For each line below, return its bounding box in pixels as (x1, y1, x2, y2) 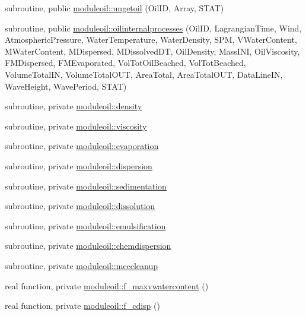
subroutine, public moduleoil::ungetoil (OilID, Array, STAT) (5, 2, 224, 14)
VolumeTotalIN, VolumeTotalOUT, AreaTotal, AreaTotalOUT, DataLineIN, (5, 68, 283, 80)
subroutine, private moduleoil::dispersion (5, 159, 152, 172)
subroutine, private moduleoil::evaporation (5, 140, 159, 152)
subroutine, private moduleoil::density (5, 100, 142, 112)
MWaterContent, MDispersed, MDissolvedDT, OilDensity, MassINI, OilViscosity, (5, 45, 300, 57)
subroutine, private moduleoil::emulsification (5, 219, 166, 232)
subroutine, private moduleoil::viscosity (5, 119, 147, 132)
